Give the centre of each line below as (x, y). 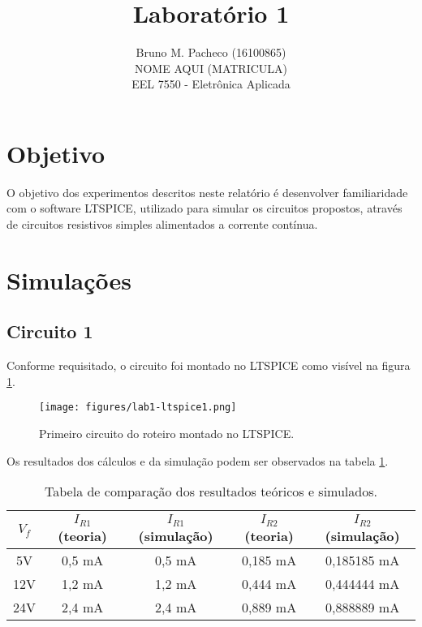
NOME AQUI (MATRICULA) (211, 68)
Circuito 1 (50, 331)
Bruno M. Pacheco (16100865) (211, 52)
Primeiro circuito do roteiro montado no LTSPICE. (167, 434)
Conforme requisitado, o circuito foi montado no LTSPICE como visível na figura (209, 365)
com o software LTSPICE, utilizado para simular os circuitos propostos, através (205, 208)
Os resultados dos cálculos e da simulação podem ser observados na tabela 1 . (198, 460)
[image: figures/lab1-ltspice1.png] (138, 408)
